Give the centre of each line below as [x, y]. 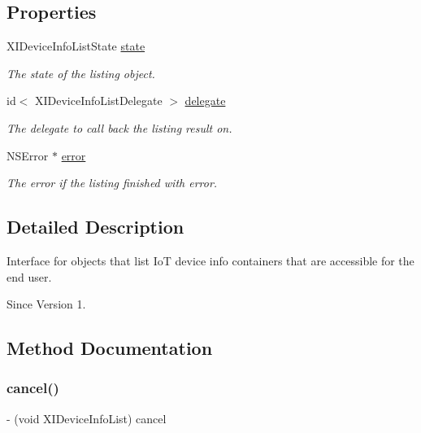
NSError [28, 155]
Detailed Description [95, 227]
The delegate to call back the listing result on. [119, 127]
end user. [29, 276]
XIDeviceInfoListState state [76, 46]
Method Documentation [110, 348]
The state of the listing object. [81, 73]
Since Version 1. [46, 304]
